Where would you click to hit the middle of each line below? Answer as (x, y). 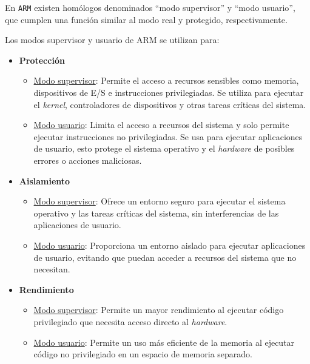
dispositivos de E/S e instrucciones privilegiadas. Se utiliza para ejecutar (169, 93)
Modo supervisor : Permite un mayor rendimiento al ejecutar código (159, 310)
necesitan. (52, 269)
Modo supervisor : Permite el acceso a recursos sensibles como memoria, (166, 80)
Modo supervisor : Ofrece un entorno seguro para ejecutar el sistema (160, 201)
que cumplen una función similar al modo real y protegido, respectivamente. (146, 19)
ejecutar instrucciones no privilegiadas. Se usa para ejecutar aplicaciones (168, 136)
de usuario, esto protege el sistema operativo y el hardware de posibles (164, 148)
